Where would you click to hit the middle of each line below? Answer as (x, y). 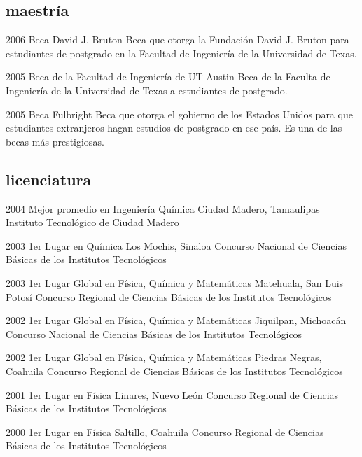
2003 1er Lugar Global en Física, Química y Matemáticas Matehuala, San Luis (175, 282)
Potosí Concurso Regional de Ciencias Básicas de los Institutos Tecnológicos (169, 296)
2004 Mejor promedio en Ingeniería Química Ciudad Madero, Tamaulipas (163, 208)
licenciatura (49, 179)
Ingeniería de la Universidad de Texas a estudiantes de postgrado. (147, 90)
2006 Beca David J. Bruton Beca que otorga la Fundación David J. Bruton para (177, 40)
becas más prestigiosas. (55, 141)
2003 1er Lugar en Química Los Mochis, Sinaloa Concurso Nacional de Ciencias (176, 245)
